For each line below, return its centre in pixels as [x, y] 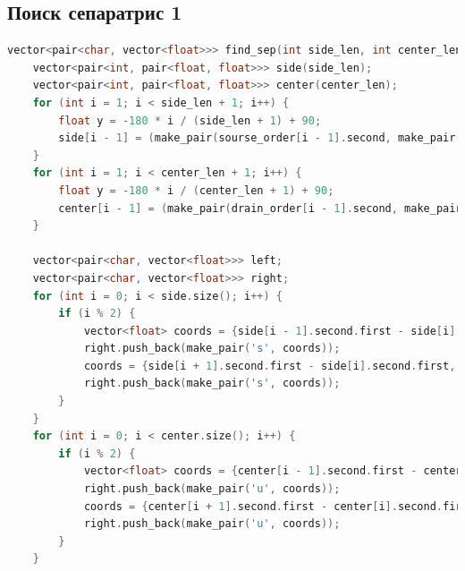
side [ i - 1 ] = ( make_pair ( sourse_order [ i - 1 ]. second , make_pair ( [260, 138]
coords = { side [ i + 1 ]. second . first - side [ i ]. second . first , [270, 366]
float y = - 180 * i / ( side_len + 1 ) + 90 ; [190, 120]
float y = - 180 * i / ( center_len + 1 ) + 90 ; [196, 190]
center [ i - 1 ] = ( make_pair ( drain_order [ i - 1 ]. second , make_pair [260, 208]
